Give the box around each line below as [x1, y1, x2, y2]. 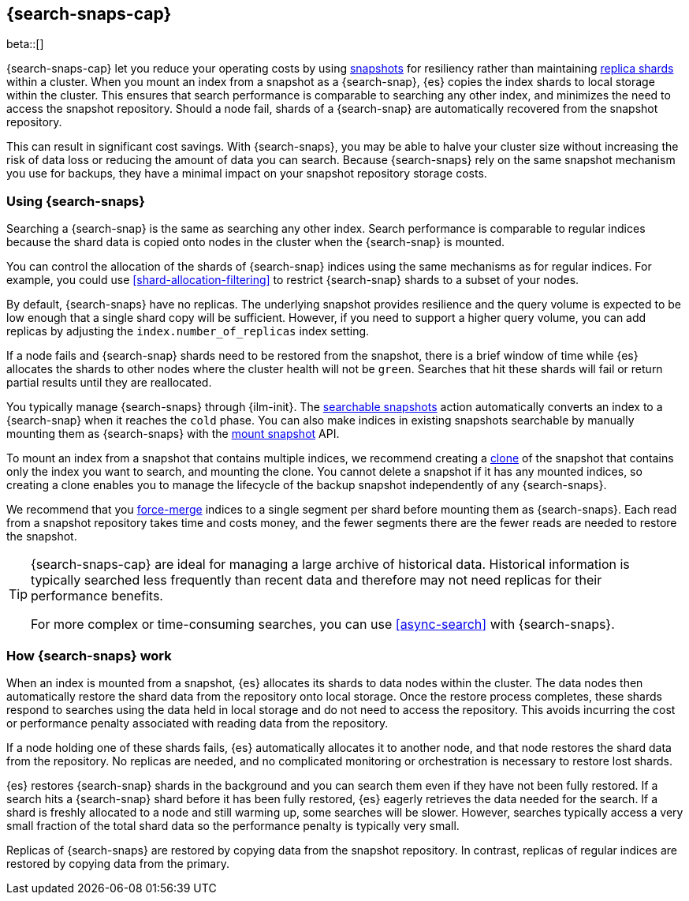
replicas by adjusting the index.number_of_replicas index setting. [6, 324, 370, 338]
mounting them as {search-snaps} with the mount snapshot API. [6, 427, 340, 441]
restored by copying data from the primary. [6, 856, 229, 870]
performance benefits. [31, 588, 163, 604]
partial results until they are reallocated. [6, 376, 212, 390]
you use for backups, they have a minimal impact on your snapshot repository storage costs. [6, 166, 487, 181]
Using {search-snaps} [6, 193, 145, 209]
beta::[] [6, 37, 44, 51]
